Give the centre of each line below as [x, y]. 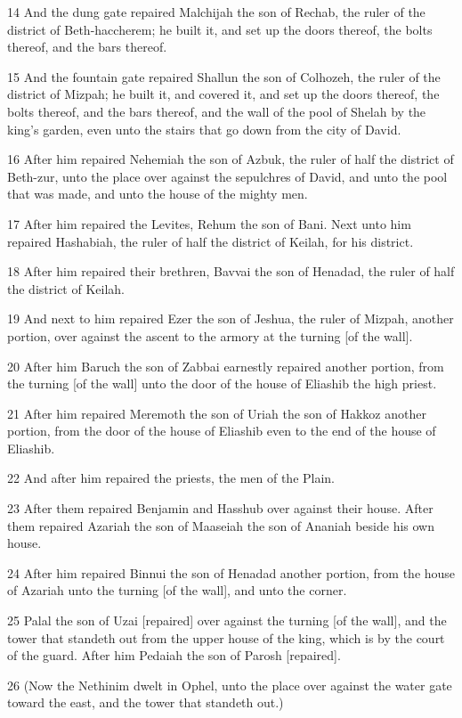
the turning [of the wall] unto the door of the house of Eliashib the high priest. [222, 383]
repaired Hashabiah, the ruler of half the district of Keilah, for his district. [211, 241]
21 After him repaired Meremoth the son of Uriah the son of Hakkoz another [217, 413]
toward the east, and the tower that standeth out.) [146, 702]
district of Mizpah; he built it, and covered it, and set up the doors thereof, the [223, 94]
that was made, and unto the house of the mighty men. [158, 194]
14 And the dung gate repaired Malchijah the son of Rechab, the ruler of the [216, 12]
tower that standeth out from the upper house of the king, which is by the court [226, 637]
